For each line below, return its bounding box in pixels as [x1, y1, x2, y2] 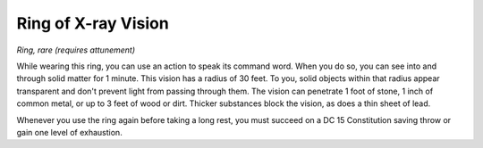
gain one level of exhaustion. [16, 127, 123, 137]
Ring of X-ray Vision [16, 13, 169, 33]
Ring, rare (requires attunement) [16, 45, 136, 55]
